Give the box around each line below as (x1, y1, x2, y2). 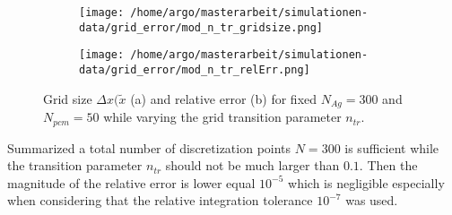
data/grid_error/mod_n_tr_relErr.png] (79, 63, 310, 76)
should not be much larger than (165, 156, 340, 175)
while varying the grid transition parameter (103, 107, 342, 126)
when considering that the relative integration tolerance (7, 191, 313, 210)
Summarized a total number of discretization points (7, 138, 291, 157)
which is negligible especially (288, 173, 445, 192)
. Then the (359, 156, 418, 175)
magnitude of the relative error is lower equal (7, 173, 256, 192)
